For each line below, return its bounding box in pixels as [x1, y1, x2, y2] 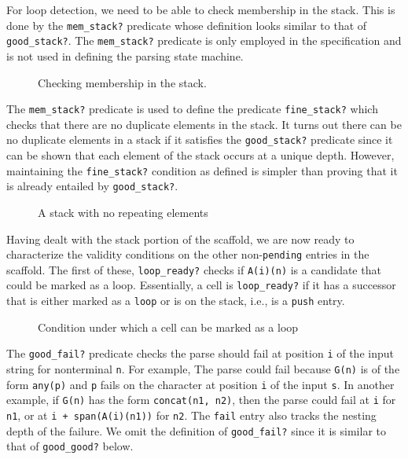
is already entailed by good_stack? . [6, 178, 178, 194]
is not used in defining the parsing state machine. [6, 47, 244, 64]
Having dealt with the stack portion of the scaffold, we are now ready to [6, 230, 355, 247]
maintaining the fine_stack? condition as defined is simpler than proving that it [6, 162, 398, 178]
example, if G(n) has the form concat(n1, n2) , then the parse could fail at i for [6, 391, 396, 408]
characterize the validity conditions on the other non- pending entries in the [6, 246, 369, 263]
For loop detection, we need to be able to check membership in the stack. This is [6, 2, 395, 17]
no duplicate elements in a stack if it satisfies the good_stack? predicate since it [6, 131, 393, 148]
